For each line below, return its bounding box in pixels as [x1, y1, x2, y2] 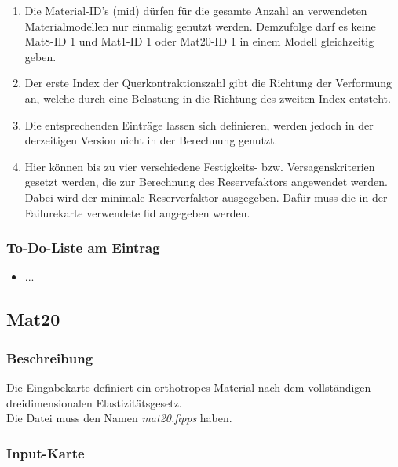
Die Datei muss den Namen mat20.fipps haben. [6, 410, 232, 426]
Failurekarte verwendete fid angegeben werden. [24, 204, 250, 221]
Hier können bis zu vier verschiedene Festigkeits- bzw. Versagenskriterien [24, 158, 375, 174]
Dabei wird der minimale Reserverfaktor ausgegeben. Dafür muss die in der [24, 188, 388, 205]
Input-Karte [6, 443, 85, 462]
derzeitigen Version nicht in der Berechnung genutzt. [24, 132, 278, 148]
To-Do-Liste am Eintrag [6, 238, 160, 257]
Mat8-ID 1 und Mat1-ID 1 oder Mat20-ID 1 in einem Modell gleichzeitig [24, 33, 374, 49]
